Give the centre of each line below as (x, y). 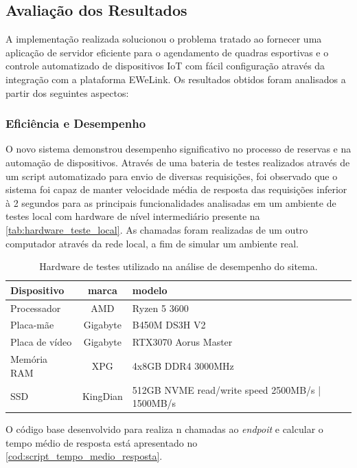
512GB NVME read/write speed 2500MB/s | (227, 389)
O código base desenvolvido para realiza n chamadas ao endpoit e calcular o (164, 429)
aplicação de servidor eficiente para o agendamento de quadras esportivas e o (167, 52)
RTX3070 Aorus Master (182, 342)
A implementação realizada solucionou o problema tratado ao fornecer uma (164, 39)
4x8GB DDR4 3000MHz (183, 365)
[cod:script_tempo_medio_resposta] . (84, 456)
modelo (150, 290)
